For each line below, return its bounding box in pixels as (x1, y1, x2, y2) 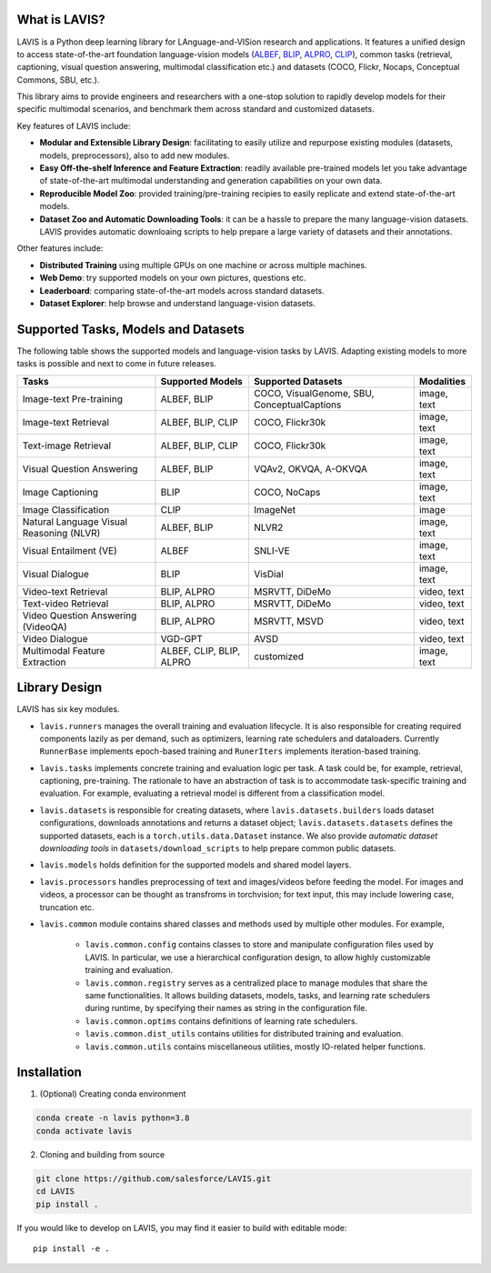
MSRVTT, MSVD (253, 615, 325, 627)
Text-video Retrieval (22, 596, 109, 609)
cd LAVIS (35, 1187, 75, 1197)
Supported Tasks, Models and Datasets (16, 321, 245, 336)
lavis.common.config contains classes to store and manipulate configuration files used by (85, 939, 434, 950)
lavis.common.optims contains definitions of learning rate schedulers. (85, 1015, 358, 1027)
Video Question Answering (22, 609, 137, 622)
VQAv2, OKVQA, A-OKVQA (253, 462, 368, 475)
